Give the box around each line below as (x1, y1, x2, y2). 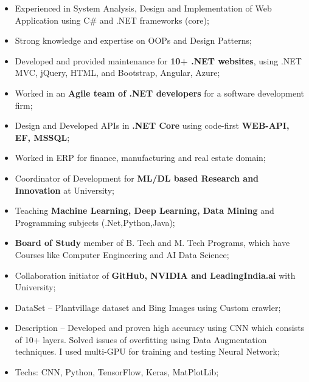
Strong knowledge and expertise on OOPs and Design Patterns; (15, 34, 252, 47)
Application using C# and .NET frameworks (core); (15, 13, 209, 26)
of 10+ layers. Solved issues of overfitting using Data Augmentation (15, 333, 267, 346)
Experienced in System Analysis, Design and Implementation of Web (15, 2, 272, 14)
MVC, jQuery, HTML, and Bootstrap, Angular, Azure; (15, 66, 220, 79)
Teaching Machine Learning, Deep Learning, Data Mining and (15, 204, 274, 217)
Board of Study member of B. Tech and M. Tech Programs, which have (15, 236, 290, 249)
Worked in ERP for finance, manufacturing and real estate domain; (15, 151, 266, 164)
